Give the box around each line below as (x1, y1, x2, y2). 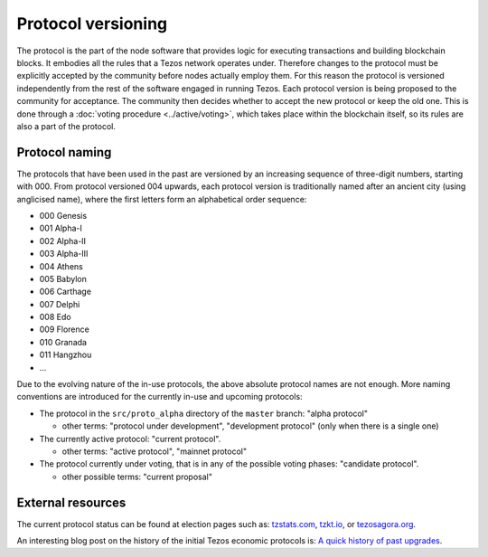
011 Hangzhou (39, 349, 92, 361)
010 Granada (39, 336, 88, 347)
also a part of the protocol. (16, 120, 117, 131)
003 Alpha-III (39, 249, 89, 260)
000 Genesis (39, 210, 88, 221)
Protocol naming (16, 145, 112, 160)
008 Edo (39, 312, 71, 323)
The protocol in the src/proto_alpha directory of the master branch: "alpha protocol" (39, 408, 368, 419)
